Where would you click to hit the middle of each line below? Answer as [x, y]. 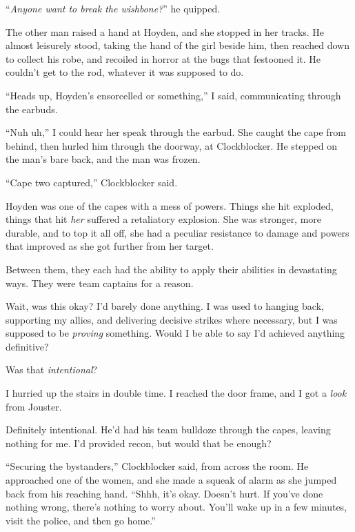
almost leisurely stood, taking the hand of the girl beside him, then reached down [177, 45]
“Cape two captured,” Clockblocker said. [92, 182]
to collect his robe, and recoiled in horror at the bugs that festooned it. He [163, 58]
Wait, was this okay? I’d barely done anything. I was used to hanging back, [165, 306]
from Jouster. [34, 406]
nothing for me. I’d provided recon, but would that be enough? [139, 443]
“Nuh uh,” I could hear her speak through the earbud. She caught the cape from [176, 132]
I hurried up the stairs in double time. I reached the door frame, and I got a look [176, 393]
